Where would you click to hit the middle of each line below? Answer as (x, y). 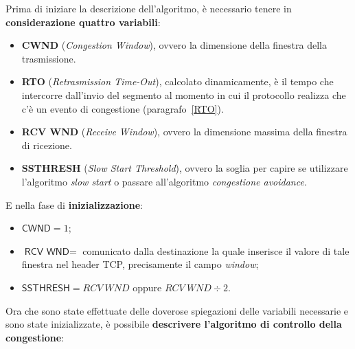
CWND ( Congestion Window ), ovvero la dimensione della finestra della (174, 45)
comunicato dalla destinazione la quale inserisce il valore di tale (216, 250)
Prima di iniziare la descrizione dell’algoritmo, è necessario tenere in (149, 8)
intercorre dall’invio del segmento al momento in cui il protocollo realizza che (184, 94)
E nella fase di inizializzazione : (74, 204)
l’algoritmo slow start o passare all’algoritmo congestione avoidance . (164, 181)
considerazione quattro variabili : (83, 22)
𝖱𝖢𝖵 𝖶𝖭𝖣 (47, 252)
